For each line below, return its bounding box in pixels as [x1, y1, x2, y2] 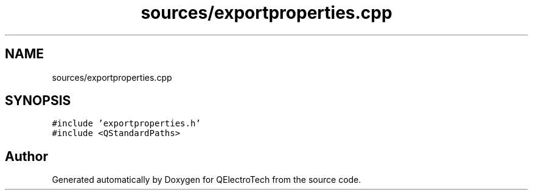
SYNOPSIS [5, 93, 71, 109]
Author [5, 148, 48, 164]
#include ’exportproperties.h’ [52, 118, 201, 129]
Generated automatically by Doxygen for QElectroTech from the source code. [52, 174, 361, 185]
